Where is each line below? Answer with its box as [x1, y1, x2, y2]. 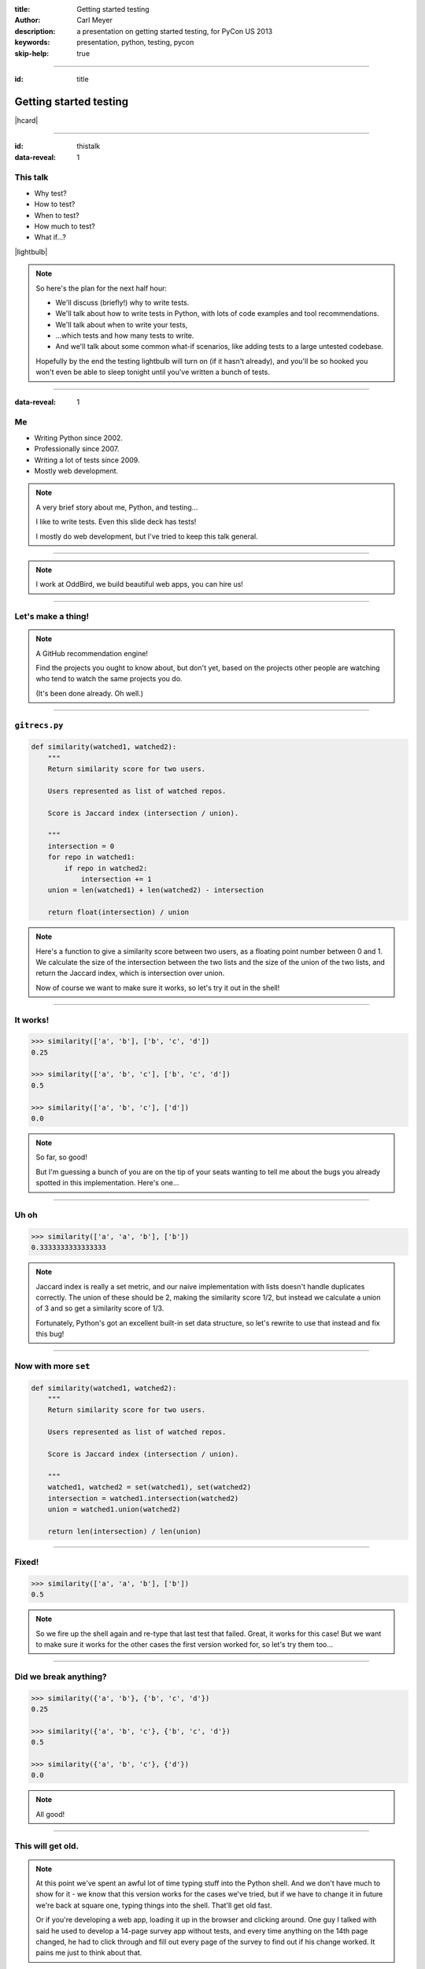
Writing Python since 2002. [34, 433, 124, 443]
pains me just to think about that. [35, 1948, 142, 1957]
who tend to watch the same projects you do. [35, 674, 183, 684]
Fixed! [14, 1556, 39, 1567]
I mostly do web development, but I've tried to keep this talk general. [35, 532, 259, 541]
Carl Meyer [76, 16, 113, 25]
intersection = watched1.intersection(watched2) [47, 1493, 239, 1503]
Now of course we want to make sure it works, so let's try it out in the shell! [35, 983, 280, 992]
